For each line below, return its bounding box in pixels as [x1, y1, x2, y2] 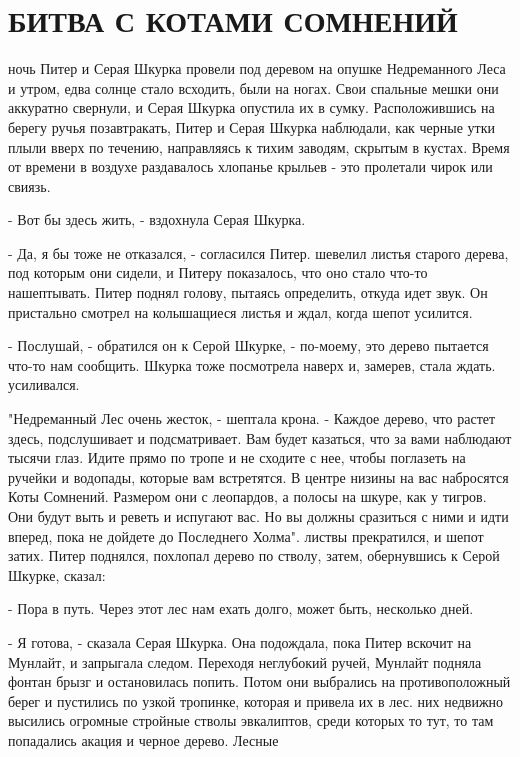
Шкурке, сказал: [8, 564, 106, 585]
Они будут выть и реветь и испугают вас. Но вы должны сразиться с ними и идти [8, 506, 509, 526]
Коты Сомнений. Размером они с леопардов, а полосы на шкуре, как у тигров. [8, 486, 487, 507]
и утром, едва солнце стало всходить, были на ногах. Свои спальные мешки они [8, 77, 499, 98]
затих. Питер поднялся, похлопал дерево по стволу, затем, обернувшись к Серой [8, 545, 500, 566]
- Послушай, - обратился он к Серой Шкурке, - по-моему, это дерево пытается [8, 335, 489, 356]
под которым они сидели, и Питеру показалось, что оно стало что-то [8, 262, 428, 283]
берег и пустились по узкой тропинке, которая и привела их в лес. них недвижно [8, 690, 504, 711]
